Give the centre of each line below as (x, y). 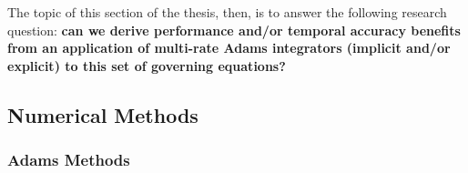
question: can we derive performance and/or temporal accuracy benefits (234, 30)
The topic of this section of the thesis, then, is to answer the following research (227, 12)
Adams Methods (69, 160)
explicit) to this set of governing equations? (147, 65)
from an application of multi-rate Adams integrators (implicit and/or (229, 48)
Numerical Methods (103, 114)
